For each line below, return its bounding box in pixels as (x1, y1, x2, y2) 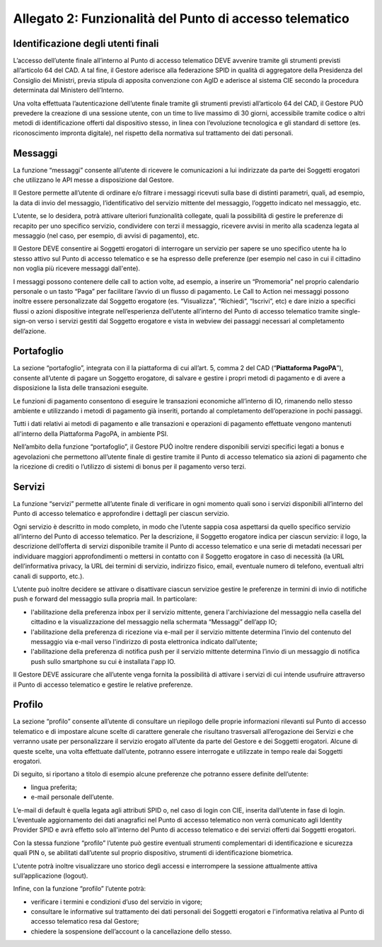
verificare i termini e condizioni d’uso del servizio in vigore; (30, 897, 203, 906)
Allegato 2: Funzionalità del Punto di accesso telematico (13, 11, 349, 26)
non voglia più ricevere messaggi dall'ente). (13, 264, 141, 272)
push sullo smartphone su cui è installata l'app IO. (30, 657, 176, 665)
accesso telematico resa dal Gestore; (30, 917, 139, 926)
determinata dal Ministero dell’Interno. (13, 86, 124, 95)
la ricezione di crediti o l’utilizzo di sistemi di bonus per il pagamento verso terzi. (13, 462, 247, 471)
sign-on (13, 317, 36, 326)
